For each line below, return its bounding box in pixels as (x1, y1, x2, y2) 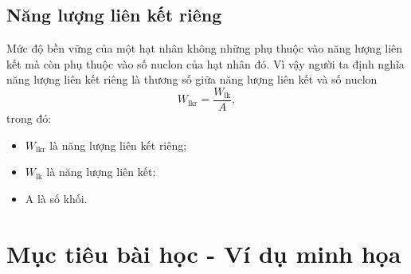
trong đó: (6, 110, 52, 127)
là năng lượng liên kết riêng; (49, 136, 187, 153)
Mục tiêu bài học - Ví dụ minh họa (6, 237, 401, 269)
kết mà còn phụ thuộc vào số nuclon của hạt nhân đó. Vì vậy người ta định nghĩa (6, 55, 405, 72)
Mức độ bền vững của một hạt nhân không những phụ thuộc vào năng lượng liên (6, 40, 403, 57)
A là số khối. (25, 190, 88, 206)
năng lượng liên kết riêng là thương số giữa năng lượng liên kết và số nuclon (6, 71, 378, 88)
